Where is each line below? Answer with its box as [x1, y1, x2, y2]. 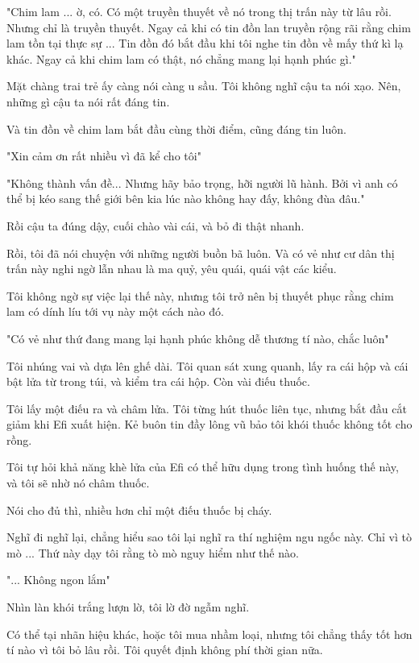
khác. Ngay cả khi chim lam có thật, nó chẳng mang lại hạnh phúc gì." [6, 50, 356, 67]
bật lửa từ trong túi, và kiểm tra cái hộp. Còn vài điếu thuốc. [6, 373, 310, 390]
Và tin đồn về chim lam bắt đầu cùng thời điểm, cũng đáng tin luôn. [6, 120, 346, 137]
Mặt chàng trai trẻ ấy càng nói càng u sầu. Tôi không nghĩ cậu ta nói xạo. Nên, [6, 77, 401, 94]
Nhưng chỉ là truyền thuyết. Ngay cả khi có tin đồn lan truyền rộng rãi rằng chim [6, 19, 411, 35]
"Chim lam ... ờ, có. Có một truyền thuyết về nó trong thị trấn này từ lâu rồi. [6, 3, 392, 19]
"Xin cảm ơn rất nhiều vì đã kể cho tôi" [6, 147, 201, 164]
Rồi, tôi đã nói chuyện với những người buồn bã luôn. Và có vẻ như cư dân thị [6, 244, 395, 261]
